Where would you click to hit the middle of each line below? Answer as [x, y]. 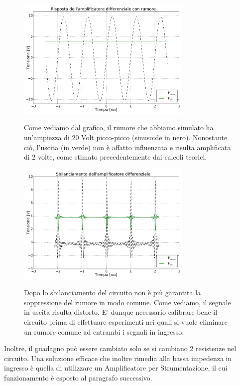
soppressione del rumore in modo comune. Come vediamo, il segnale [127, 302]
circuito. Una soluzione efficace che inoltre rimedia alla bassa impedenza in [118, 358]
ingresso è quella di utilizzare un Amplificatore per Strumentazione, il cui [116, 368]
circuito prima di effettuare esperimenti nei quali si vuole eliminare [126, 322]
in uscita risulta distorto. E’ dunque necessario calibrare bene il [121, 312]
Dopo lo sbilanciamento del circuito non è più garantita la [113, 292]
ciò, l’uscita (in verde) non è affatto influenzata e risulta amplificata [127, 147]
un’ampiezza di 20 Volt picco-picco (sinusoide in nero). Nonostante [126, 137]
